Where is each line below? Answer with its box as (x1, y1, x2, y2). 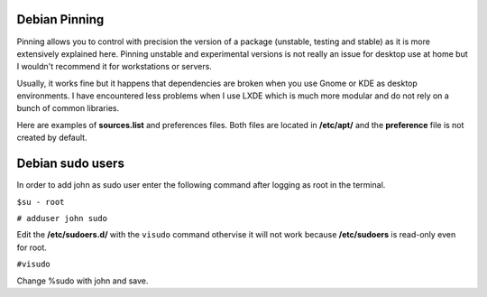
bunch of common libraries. (16, 103, 120, 114)
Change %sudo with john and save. (16, 275, 149, 286)
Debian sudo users (16, 156, 125, 172)
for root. (16, 242, 47, 253)
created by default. (16, 132, 87, 144)
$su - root (16, 197, 65, 207)
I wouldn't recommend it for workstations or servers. (16, 61, 212, 72)
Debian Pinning (16, 12, 105, 27)
